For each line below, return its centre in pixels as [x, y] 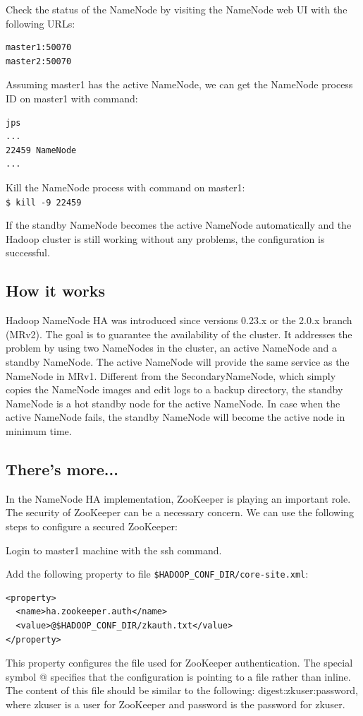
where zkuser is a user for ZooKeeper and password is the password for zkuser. [176, 704]
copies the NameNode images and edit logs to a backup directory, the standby [174, 389]
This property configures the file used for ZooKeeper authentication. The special [179, 663]
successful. [28, 252]
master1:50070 [39, 48]
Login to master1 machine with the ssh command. [114, 550]
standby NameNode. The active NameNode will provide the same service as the [178, 361]
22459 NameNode [41, 150]
